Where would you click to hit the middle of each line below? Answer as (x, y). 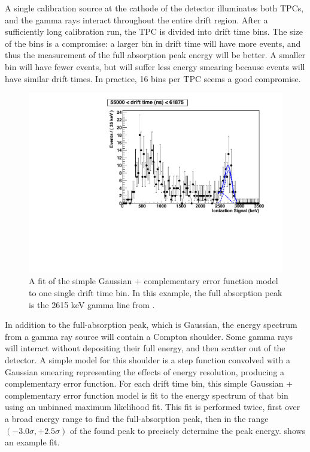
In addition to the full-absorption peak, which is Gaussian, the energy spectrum (151, 325)
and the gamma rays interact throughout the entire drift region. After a (136, 19)
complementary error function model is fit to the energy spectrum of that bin (147, 395)
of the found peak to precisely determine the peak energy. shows (188, 430)
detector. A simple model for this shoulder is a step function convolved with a (148, 359)
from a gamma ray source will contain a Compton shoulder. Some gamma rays (149, 336)
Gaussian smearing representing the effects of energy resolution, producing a (145, 371)
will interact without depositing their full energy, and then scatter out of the (145, 348)
